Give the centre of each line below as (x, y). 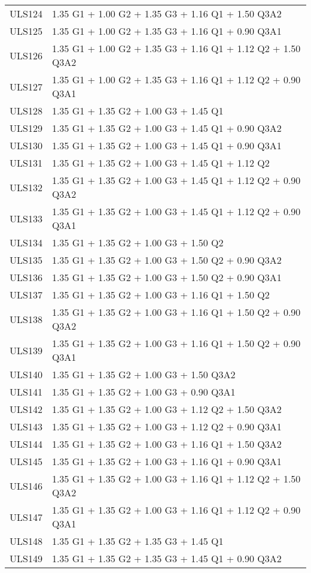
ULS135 (26, 260)
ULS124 (26, 13)
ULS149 (26, 558)
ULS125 (26, 31)
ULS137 (26, 295)
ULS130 (26, 145)
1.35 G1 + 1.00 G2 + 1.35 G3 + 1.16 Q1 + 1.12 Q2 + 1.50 (176, 48)
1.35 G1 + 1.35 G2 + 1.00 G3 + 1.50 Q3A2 (144, 374)
